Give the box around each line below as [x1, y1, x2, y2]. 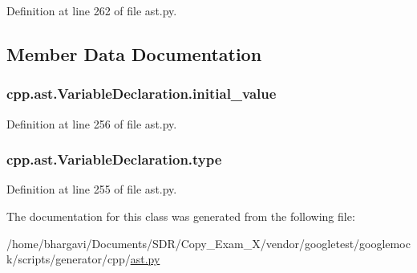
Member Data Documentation [6, 41, 262, 66]
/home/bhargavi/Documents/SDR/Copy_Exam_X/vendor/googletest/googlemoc [6, 234, 411, 251]
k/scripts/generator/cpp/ [6, 251, 131, 267]
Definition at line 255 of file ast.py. [6, 181, 177, 198]
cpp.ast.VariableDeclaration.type [6, 149, 222, 169]
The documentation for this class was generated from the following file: [6, 208, 355, 224]
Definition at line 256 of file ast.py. [6, 115, 177, 132]
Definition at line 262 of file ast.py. [6, 2, 177, 18]
